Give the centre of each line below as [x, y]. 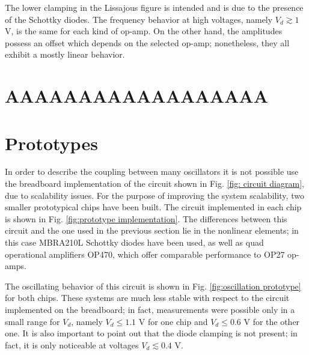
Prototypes [51, 143]
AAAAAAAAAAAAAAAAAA [136, 96]
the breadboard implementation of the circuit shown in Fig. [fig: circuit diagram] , [154, 184]
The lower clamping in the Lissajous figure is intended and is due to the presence [154, 7]
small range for [32, 321]
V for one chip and [173, 321]
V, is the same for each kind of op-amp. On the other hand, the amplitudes [144, 31]
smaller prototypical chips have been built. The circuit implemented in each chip [153, 207]
